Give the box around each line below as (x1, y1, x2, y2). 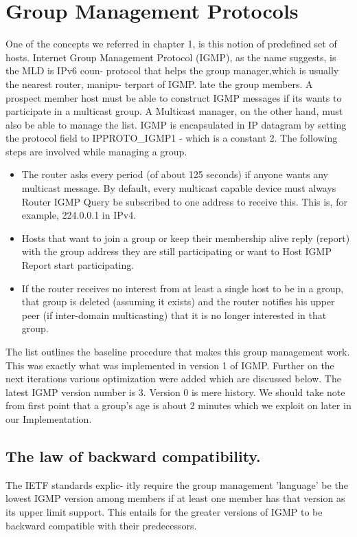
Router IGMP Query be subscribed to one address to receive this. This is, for (21, 194, 347, 208)
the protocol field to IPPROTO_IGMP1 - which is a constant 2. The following (5, 131, 338, 145)
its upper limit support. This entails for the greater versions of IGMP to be (5, 504, 323, 518)
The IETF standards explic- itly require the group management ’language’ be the (5, 477, 348, 492)
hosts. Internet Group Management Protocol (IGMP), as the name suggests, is (5, 50, 336, 64)
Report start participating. (21, 258, 135, 272)
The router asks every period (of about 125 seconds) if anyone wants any (21, 167, 328, 182)
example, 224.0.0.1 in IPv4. (21, 208, 137, 222)
